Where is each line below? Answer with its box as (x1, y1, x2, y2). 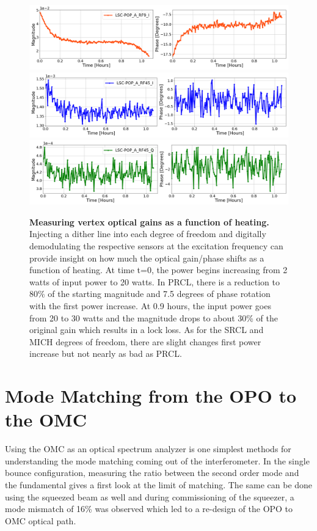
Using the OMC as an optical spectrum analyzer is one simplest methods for (5, 442, 291, 455)
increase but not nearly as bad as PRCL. (29, 347, 182, 360)
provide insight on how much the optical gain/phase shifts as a (29, 251, 264, 264)
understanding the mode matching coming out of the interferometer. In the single (5, 454, 310, 467)
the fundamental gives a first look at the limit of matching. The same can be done (5, 478, 313, 491)
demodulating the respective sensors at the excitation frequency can (29, 239, 283, 252)
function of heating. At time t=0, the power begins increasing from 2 (29, 263, 288, 276)
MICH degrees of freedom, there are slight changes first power (29, 335, 261, 348)
